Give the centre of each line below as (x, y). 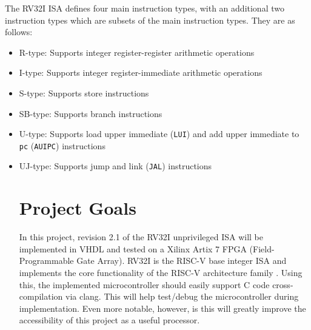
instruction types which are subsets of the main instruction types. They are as (150, 20)
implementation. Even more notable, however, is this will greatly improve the (162, 308)
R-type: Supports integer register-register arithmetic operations (137, 52)
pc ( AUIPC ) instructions (62, 145)
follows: (19, 32)
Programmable (46, 261)
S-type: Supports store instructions (84, 93)
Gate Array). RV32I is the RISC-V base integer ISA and (182, 261)
